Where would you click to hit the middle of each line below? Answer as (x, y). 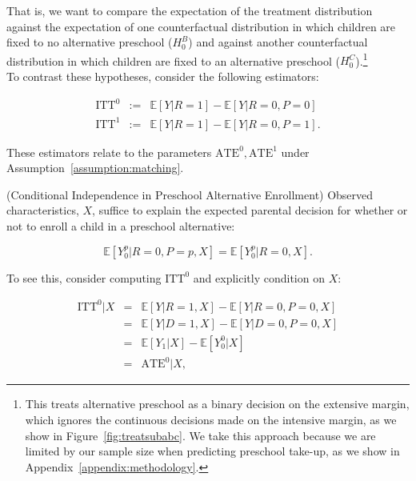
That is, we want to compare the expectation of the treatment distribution (190, 10)
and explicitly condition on (259, 277)
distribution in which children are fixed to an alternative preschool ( (173, 60)
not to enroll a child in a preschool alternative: (121, 226)
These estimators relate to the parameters (109, 152)
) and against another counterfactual (278, 42)
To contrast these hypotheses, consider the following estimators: (163, 76)
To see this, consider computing (84, 277)
